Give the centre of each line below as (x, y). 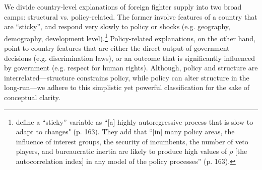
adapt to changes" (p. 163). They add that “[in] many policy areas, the (125, 132)
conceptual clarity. (32, 97)
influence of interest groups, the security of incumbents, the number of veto (132, 141)
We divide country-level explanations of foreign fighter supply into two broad (123, 7)
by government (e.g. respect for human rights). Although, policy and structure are (131, 68)
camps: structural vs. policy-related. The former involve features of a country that (131, 16)
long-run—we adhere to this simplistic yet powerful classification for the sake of (127, 87)
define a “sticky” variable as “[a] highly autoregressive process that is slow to (135, 121)
